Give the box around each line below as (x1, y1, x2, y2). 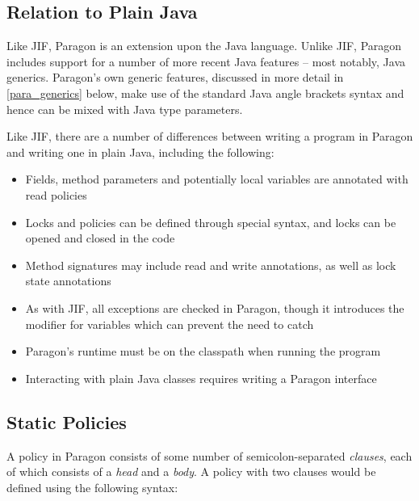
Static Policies (6, 409, 127, 434)
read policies (25, 186, 87, 203)
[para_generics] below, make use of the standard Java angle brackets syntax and (6, 84, 404, 101)
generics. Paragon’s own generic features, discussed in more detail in (6, 69, 344, 86)
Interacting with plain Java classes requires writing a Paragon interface (25, 369, 377, 386)
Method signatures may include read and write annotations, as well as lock (25, 256, 396, 273)
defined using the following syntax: (6, 478, 178, 495)
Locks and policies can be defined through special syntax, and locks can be (25, 213, 396, 230)
